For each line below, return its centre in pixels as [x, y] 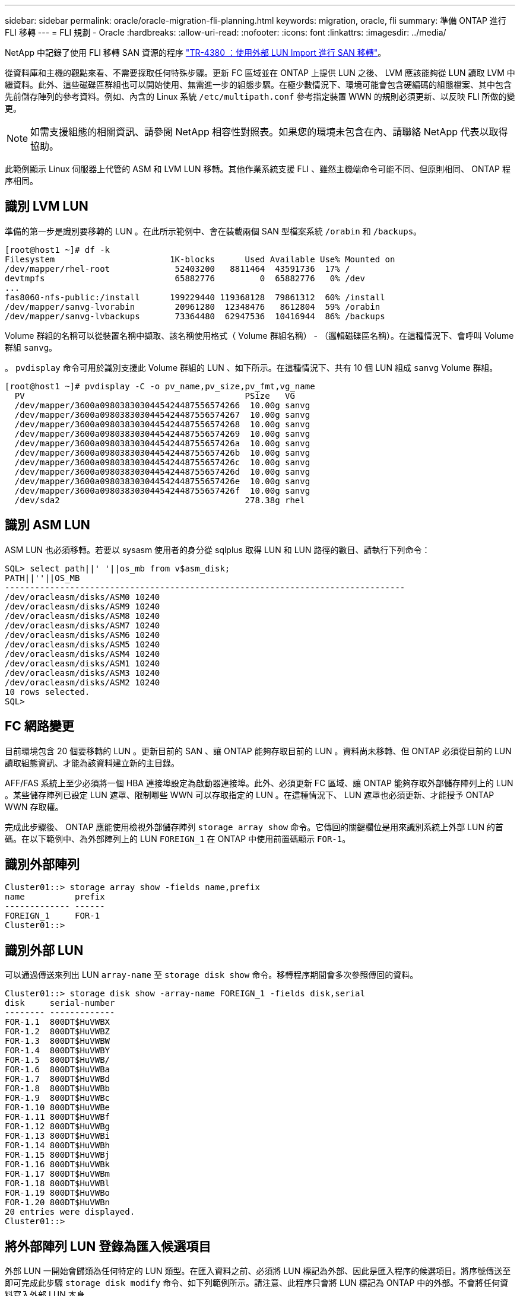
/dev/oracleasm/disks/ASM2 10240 [83, 682]
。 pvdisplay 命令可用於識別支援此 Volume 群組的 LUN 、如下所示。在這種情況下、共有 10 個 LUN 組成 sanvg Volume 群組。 [251, 367]
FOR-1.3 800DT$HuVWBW [58, 1041]
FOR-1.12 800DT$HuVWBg [58, 1127]
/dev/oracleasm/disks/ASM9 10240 [83, 606]
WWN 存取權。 [34, 806]
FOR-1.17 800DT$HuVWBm [58, 1174]
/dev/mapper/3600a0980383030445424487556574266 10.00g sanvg [162, 405]
